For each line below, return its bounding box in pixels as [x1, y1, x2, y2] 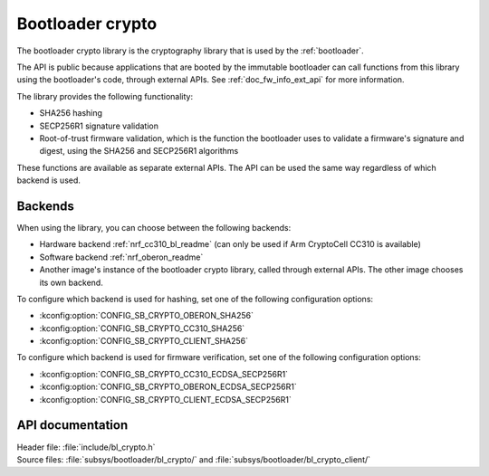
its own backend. [39, 277, 103, 288]
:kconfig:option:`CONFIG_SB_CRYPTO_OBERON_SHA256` [39, 310, 254, 321]
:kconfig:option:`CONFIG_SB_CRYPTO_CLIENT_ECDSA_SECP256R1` [39, 394, 292, 405]
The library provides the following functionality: [16, 90, 194, 101]
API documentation [16, 417, 129, 433]
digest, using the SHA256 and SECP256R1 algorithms [39, 146, 239, 157]
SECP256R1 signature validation [39, 120, 158, 131]
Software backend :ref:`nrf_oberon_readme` [39, 252, 204, 262]
